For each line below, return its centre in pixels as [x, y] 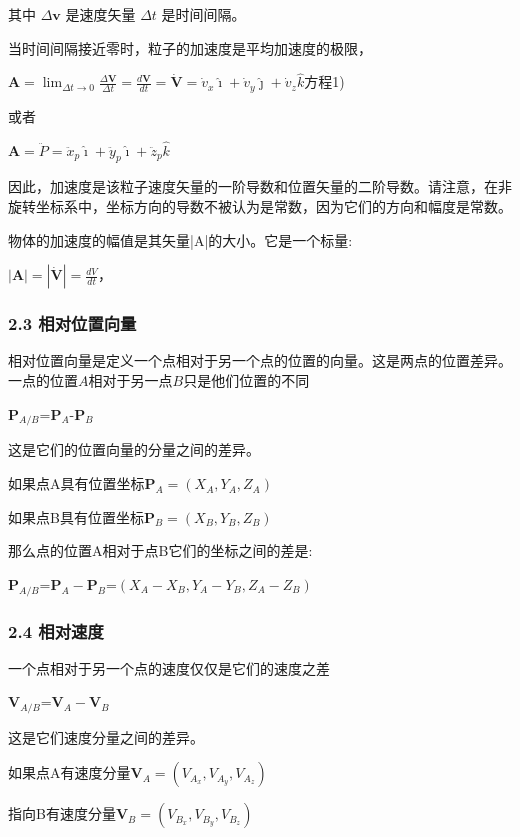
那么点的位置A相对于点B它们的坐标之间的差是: [160, 550]
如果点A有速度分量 [69, 772]
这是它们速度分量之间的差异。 [106, 736]
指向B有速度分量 [62, 813]
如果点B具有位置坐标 [76, 516]
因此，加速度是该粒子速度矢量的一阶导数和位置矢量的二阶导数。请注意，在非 [260, 186]
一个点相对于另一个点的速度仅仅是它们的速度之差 [169, 667]
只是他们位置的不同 [246, 380]
